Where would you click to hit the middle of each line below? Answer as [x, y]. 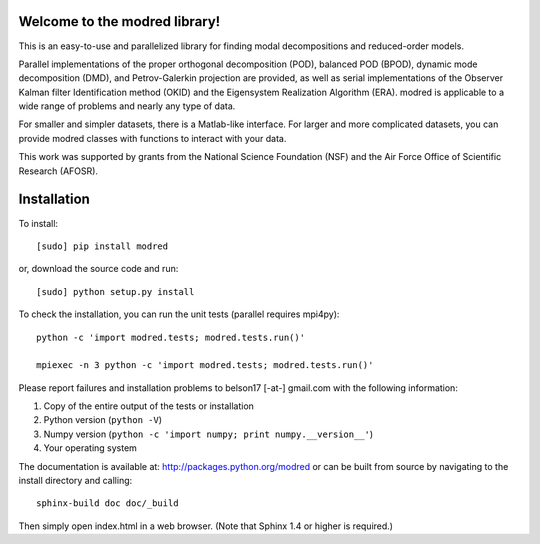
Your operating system [90, 448]
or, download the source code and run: [98, 269]
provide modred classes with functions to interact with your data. [152, 138]
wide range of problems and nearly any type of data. [127, 106]
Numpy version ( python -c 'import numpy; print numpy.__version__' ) [208, 434]
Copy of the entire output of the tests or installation [149, 406]
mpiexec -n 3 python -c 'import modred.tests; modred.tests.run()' [205, 365]
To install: [38, 223]
